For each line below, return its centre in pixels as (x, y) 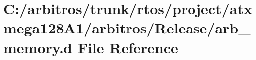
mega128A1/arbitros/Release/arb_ (127, 28)
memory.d (38, 47)
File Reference (128, 47)
